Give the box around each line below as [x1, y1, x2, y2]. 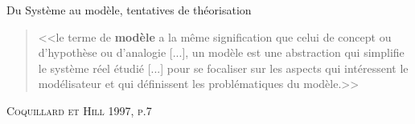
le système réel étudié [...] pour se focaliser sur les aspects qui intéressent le [38, 59, 409, 76]
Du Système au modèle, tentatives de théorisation [6, 2, 252, 18]
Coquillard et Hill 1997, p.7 [6, 102, 152, 118]
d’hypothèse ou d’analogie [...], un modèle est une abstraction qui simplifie [38, 44, 405, 61]
